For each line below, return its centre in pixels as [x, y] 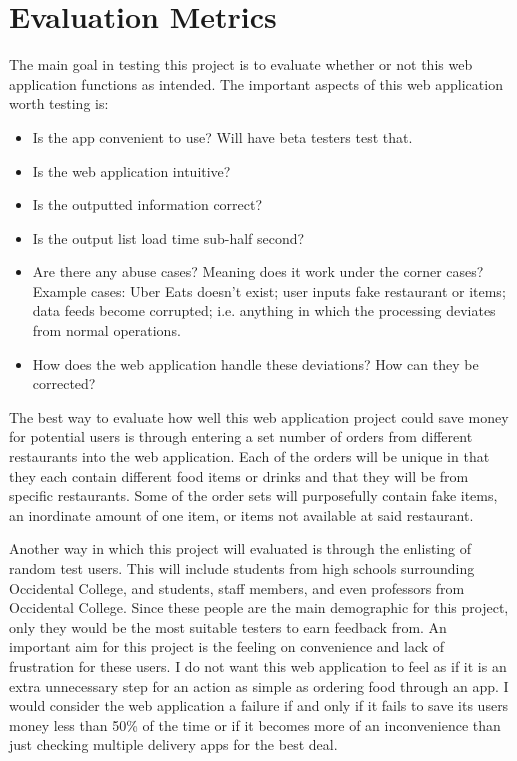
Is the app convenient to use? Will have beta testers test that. [222, 136]
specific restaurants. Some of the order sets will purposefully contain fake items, [253, 495]
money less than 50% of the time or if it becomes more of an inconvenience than [255, 724]
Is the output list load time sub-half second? [168, 237]
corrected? [64, 383]
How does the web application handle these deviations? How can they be [255, 363]
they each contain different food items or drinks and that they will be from [239, 475]
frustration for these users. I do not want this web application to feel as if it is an [258, 665]
